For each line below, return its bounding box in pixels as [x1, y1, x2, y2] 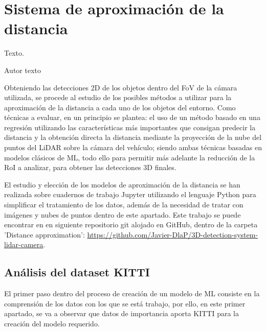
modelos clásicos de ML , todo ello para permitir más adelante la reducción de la [4, 152, 255, 162]
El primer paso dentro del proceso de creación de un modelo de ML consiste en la [4, 288, 260, 299]
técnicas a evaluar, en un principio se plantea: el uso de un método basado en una [4, 112, 260, 123]
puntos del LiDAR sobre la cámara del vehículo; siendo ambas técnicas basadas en [4, 142, 262, 153]
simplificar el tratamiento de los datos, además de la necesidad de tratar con [4, 199, 243, 210]
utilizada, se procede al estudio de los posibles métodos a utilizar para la [4, 92, 232, 103]
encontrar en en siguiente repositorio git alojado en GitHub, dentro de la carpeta [4, 219, 258, 230]
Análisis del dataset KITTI [4, 264, 150, 280]
